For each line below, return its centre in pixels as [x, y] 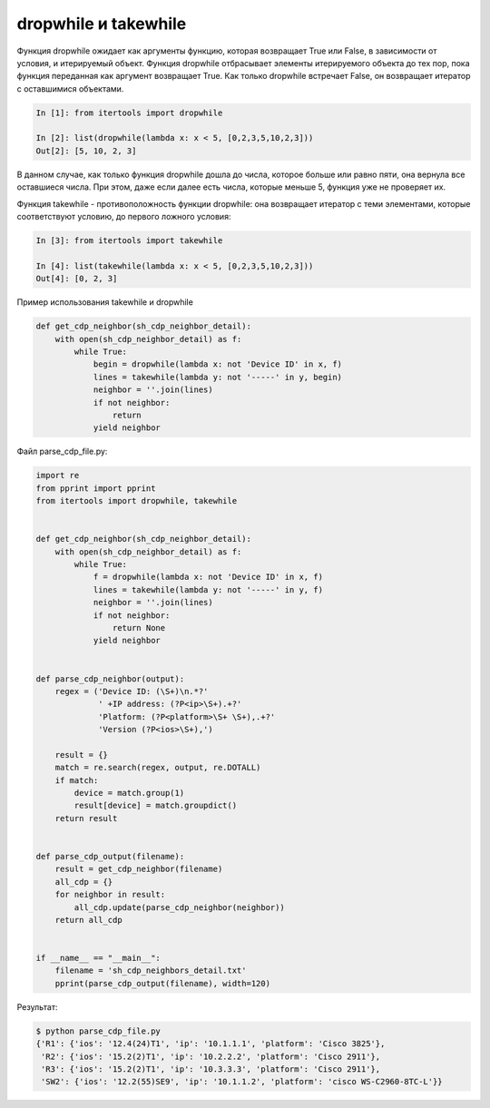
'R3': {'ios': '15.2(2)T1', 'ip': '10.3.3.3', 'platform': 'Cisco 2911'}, [211, 1069]
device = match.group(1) [129, 793]
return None [139, 628]
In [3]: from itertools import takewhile [129, 241]
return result [86, 818]
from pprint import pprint [96, 488]
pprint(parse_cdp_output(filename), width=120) [163, 983]
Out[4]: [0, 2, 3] [77, 279]
